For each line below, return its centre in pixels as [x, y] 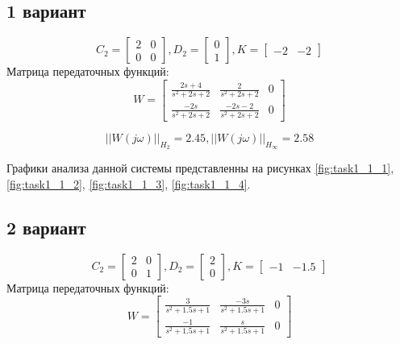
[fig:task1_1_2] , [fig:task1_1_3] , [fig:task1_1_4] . [129, 183]
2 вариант [46, 227]
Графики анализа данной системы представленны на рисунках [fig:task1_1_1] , [200, 168]
